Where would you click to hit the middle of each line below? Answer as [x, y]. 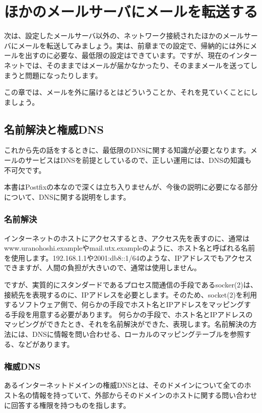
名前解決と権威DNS [54, 129]
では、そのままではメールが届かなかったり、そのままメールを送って [138, 65]
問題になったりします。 [63, 75]
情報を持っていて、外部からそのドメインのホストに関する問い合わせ [145, 395]
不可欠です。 [25, 170]
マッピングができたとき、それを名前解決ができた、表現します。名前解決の [127, 324]
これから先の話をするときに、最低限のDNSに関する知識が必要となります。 [127, 150]
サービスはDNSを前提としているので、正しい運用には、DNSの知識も [138, 160]
